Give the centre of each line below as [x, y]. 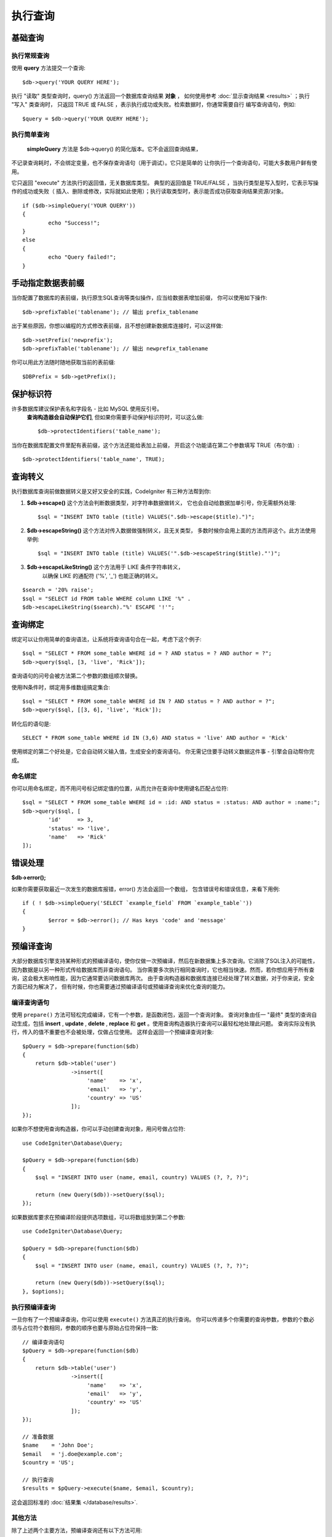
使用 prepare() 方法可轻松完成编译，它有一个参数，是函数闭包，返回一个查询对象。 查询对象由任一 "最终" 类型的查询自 [164, 1015]
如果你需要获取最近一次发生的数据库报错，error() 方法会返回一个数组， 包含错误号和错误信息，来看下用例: [146, 889]
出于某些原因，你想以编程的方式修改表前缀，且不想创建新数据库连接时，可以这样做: [117, 326]
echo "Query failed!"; [82, 257]
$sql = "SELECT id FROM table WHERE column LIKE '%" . [107, 599]
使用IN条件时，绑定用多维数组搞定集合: [61, 687]
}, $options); [43, 1291]
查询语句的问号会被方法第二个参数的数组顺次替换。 [76, 676]
